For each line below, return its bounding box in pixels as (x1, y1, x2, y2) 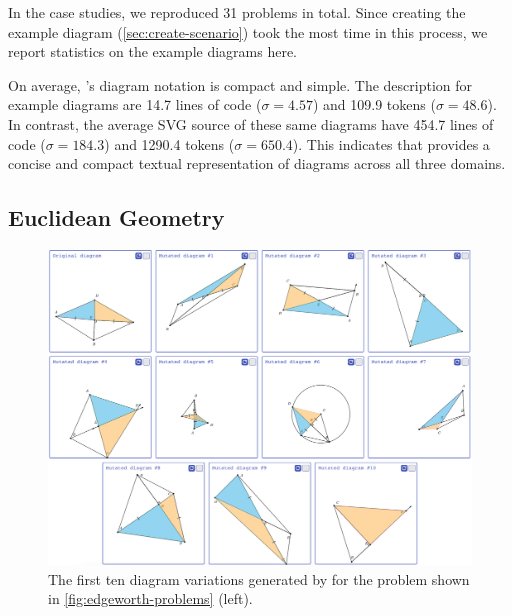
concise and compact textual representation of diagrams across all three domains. (8, 153, 506, 174)
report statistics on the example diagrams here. (8, 41, 298, 62)
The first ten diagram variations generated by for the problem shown (48, 568, 470, 589)
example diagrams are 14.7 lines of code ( (8, 94, 262, 115)
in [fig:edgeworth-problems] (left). (48, 588, 253, 609)
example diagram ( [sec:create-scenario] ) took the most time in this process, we (8, 21, 488, 42)
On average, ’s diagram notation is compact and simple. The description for (8, 74, 473, 95)
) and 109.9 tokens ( (312, 94, 436, 115)
